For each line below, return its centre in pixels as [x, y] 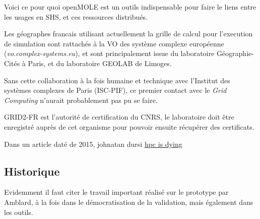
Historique [32, 171]
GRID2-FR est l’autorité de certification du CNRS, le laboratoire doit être [119, 117]
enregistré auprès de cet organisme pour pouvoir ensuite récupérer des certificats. [129, 126]
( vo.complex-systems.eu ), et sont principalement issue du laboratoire [109, 53]
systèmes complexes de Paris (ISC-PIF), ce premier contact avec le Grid [115, 90]
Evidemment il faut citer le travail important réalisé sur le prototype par [116, 192]
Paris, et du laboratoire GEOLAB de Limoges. [100, 63]
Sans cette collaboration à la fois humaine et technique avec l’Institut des [117, 80]
